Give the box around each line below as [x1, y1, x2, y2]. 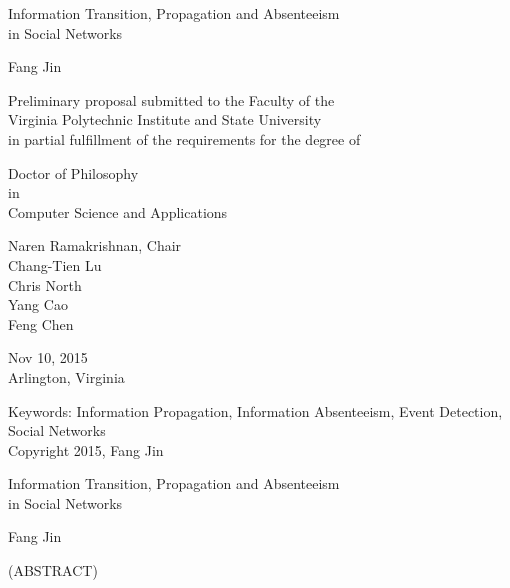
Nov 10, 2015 [8, 347, 88, 368]
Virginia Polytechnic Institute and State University [8, 109, 322, 130]
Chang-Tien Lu [8, 254, 102, 275]
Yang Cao [8, 294, 68, 315]
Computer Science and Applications [8, 201, 228, 222]
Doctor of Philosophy [8, 162, 139, 183]
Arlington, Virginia [8, 366, 125, 387]
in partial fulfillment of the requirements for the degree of [8, 128, 361, 149]
